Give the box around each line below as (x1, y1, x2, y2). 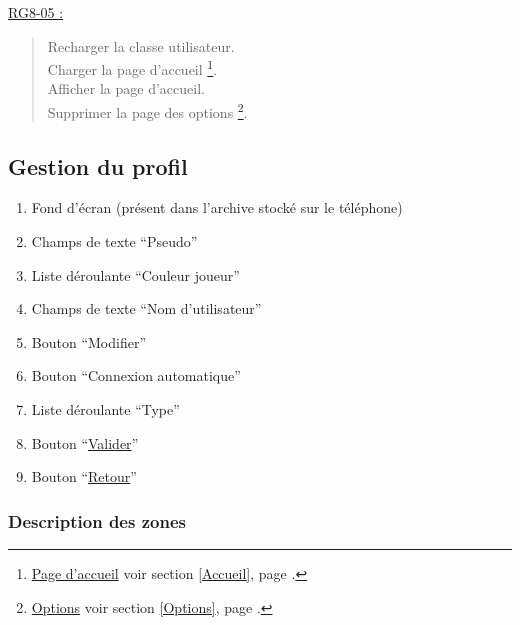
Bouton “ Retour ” (31, 466, 137, 487)
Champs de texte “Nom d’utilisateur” (31, 298, 262, 319)
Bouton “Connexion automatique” (31, 365, 241, 386)
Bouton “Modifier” (31, 331, 146, 352)
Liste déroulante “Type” (31, 399, 180, 420)
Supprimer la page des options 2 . (47, 99, 248, 122)
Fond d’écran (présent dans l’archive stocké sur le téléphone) (31, 197, 403, 218)
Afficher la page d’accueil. (47, 78, 205, 99)
